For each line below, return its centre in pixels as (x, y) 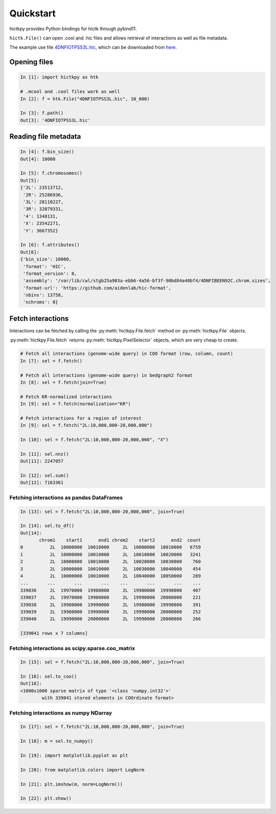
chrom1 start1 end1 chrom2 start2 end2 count (120, 540)
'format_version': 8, (50, 273)
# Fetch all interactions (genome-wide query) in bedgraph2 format (107, 375)
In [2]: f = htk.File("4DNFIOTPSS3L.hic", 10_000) (85, 99)
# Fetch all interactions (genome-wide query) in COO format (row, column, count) (127, 354)
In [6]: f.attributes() (50, 245)
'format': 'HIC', (45, 266)
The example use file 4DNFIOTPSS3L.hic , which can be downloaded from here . (93, 47)
